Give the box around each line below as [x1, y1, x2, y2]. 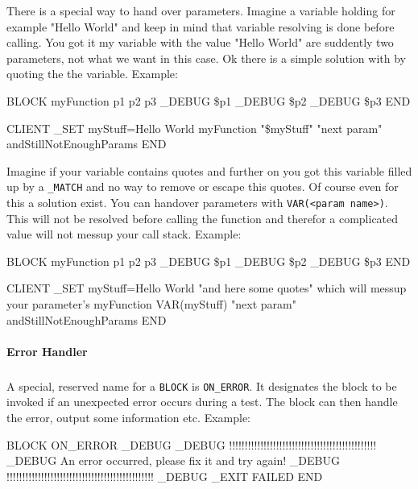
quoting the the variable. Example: [6, 65, 178, 82]
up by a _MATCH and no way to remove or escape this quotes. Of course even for [6, 178, 399, 195]
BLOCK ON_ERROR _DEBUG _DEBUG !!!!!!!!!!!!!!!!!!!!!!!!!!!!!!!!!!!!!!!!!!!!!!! [6, 436, 377, 453]
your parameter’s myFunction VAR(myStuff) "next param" [6, 296, 296, 313]
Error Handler [6, 342, 88, 359]
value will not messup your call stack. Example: [6, 226, 242, 242]
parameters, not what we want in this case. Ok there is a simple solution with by [6, 49, 406, 66]
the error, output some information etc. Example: [6, 409, 251, 426]
